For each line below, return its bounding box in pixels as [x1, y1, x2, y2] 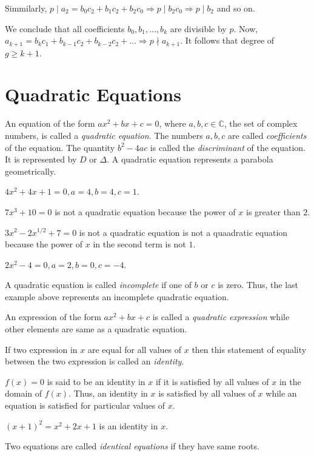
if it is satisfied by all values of [155, 375, 269, 387]
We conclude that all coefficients [5, 22, 125, 35]
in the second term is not [93, 238, 186, 250]
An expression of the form [5, 310, 101, 323]
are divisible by [170, 22, 227, 35]
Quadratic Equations [5, 82, 181, 107]
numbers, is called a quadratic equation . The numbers [5, 129, 203, 141]
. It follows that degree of [180, 34, 275, 47]
